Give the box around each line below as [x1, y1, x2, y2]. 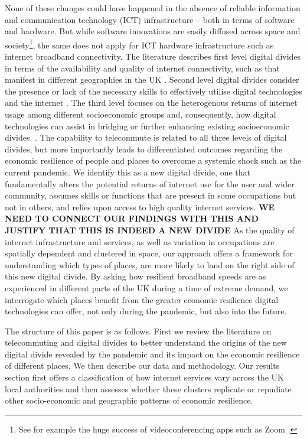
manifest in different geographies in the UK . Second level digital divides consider [5, 73, 299, 86]
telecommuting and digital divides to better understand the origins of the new [5, 336, 287, 349]
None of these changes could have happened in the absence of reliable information [5, 2, 301, 14]
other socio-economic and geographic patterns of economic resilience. [5, 394, 253, 407]
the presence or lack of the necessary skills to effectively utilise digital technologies [5, 84, 302, 97]
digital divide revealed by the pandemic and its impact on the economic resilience [5, 347, 300, 360]
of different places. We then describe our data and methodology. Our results [5, 359, 280, 372]
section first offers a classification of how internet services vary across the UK [5, 371, 284, 383]
